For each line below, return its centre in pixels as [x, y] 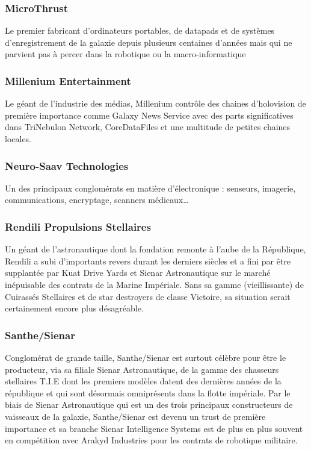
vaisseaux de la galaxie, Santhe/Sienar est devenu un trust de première [135, 416]
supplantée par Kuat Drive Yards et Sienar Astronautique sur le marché [138, 273]
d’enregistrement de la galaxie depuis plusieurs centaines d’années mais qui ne [149, 42]
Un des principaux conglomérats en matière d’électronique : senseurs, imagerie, [150, 188]
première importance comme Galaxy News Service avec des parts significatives [149, 115]
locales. [18, 139]
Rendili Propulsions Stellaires [78, 226]
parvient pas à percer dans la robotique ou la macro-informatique [125, 54]
